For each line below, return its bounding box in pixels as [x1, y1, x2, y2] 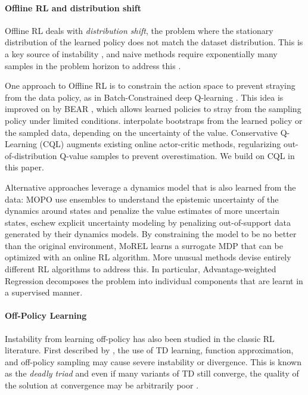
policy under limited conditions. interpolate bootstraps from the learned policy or [5, 114, 303, 126]
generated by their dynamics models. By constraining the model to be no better [5, 228, 297, 240]
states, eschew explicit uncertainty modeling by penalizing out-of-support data [5, 216, 291, 228]
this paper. [5, 161, 44, 173]
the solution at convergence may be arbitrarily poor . [5, 379, 199, 391]
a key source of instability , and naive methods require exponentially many [5, 47, 278, 60]
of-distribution [5, 149, 57, 161]
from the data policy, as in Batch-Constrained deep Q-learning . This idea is [5, 91, 284, 103]
